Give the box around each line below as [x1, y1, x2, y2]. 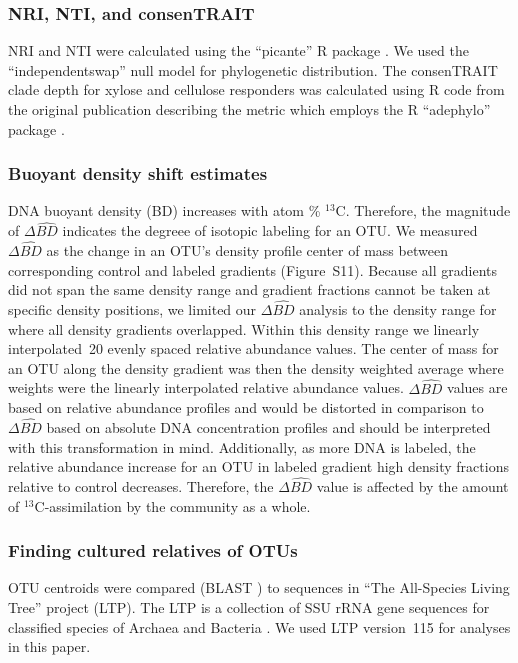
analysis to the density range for [299, 299, 497, 320]
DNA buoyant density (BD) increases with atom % [8, 200, 321, 221]
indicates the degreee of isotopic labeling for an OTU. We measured [62, 220, 478, 241]
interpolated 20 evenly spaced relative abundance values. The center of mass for [8, 338, 499, 359]
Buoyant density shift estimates [8, 161, 268, 186]
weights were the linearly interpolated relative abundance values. [8, 377, 404, 398]
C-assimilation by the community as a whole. [34, 495, 311, 516]
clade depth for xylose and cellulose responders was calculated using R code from [8, 79, 505, 100]
